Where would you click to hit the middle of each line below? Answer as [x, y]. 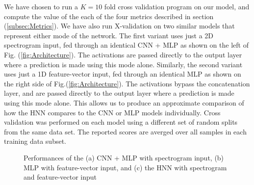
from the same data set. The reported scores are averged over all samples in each [125, 131]
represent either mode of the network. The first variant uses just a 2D [109, 35]
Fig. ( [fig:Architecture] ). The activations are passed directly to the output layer [123, 54]
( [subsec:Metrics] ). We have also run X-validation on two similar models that [119, 26]
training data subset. [35, 141]
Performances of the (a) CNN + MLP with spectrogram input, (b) [124, 157]
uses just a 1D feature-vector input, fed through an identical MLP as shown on [123, 74]
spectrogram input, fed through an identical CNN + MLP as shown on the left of [126, 45]
